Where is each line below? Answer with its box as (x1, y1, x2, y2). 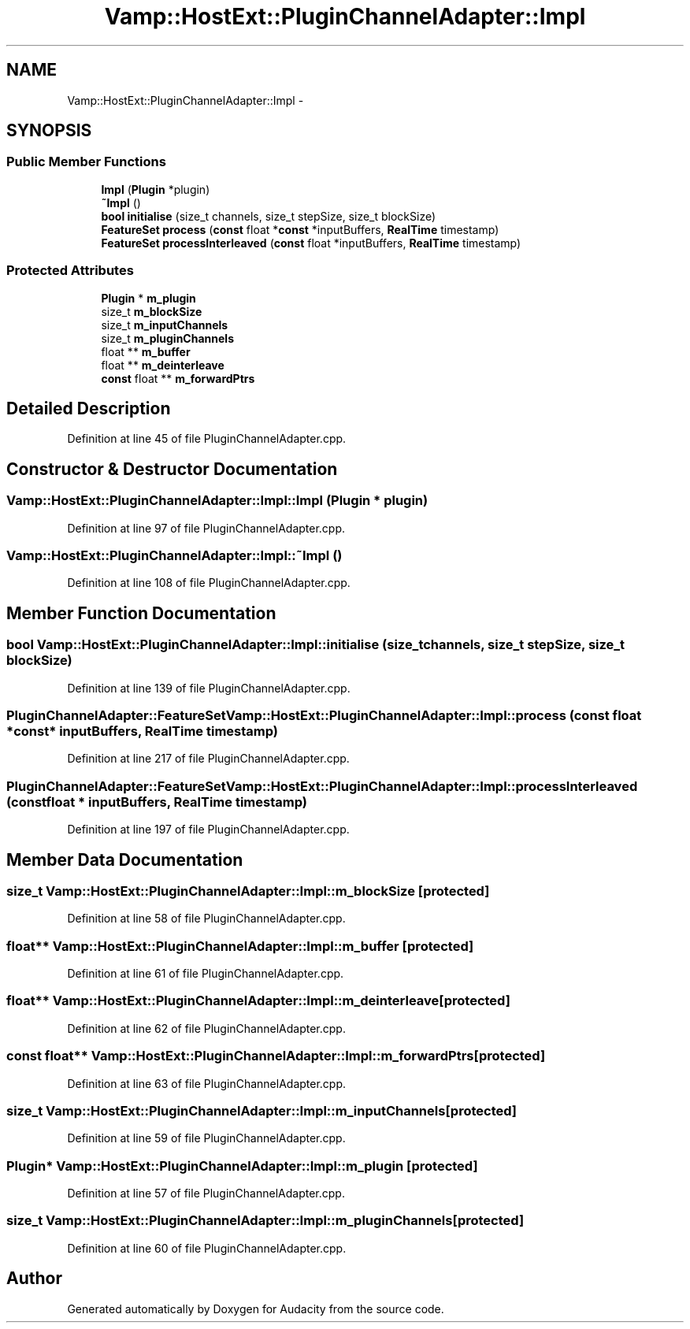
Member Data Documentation (6, 849, 243, 870)
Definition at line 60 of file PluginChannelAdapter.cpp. (67, 1241, 347, 1255)
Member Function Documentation (6, 603, 276, 623)
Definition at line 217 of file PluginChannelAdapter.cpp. (67, 752, 350, 766)
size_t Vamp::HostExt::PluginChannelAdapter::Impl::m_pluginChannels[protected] (6, 1212, 525, 1229)
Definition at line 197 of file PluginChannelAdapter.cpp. (67, 822, 350, 837)
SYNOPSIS (6, 121, 92, 141)
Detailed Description (6, 398, 171, 418)
